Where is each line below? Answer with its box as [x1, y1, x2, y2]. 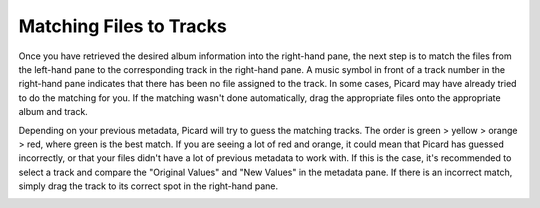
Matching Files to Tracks [18, 15, 227, 37]
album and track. [18, 106, 89, 118]
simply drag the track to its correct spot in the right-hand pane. [18, 180, 279, 192]
